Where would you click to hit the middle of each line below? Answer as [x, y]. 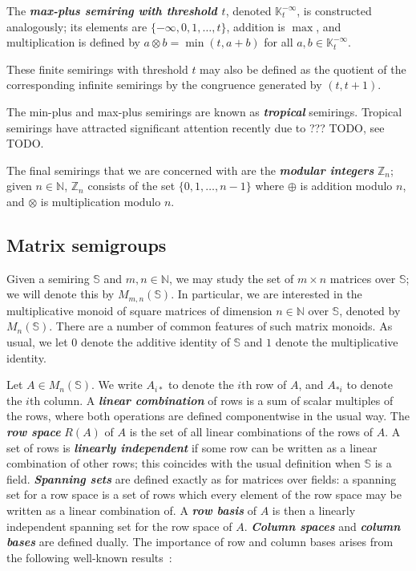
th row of [264, 385]
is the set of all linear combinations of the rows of [251, 431]
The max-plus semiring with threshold [112, 10]
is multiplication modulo [101, 201]
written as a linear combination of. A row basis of [132, 510]
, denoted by [370, 310]
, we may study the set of [231, 278]
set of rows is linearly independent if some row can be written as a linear [192, 447]
